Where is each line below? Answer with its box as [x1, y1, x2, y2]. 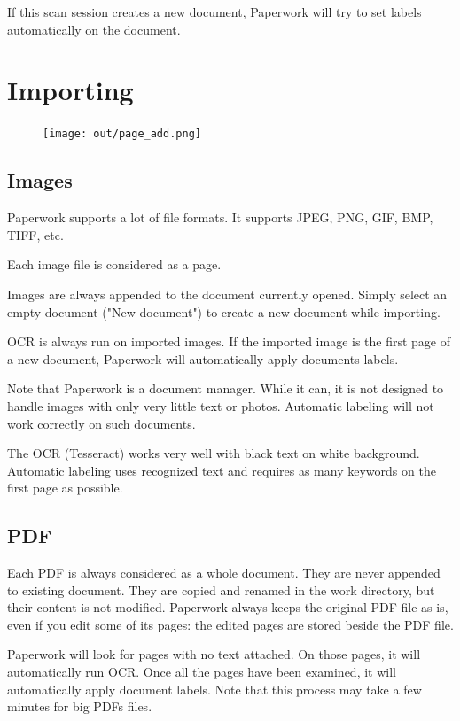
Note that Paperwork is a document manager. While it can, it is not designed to [7, 379, 444, 398]
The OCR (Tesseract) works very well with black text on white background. [7, 444, 420, 462]
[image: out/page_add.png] [43, 128, 201, 141]
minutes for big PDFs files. [7, 697, 152, 716]
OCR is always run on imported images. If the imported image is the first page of [7, 332, 451, 351]
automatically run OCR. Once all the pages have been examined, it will [7, 663, 396, 681]
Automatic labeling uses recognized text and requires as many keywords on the [7, 461, 436, 479]
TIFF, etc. [7, 225, 64, 244]
